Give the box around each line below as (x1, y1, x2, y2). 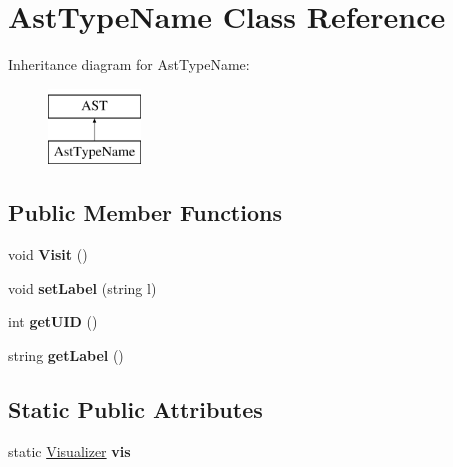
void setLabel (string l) (8, 277, 157, 298)
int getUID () (8, 311, 98, 332)
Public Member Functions (8, 197, 282, 228)
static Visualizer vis (8, 440, 131, 461)
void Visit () (8, 244, 88, 265)
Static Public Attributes (8, 393, 263, 424)
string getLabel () (8, 344, 124, 365)
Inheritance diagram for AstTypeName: (8, 54, 250, 75)
